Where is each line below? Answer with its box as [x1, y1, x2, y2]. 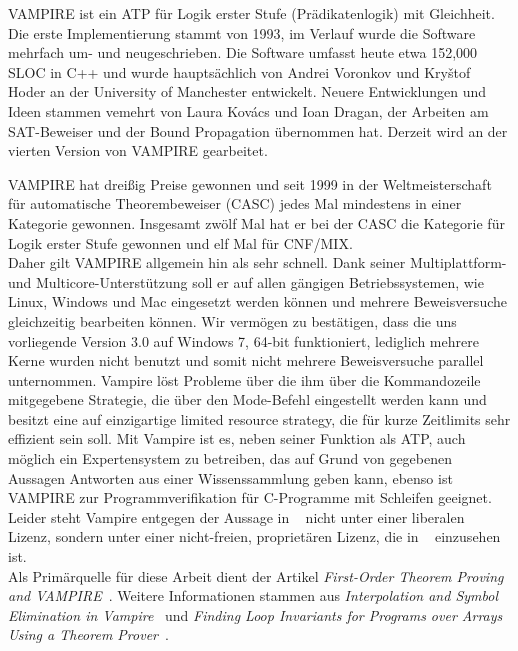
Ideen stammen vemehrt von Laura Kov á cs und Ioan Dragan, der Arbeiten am [8, 100, 489, 121]
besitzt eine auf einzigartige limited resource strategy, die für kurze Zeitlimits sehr [8, 408, 511, 429]
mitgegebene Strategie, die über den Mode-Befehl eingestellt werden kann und [8, 389, 487, 410]
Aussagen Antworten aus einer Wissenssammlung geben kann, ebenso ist [8, 467, 453, 488]
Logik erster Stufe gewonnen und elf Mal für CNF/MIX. [8, 232, 353, 253]
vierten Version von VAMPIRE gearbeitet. [8, 140, 268, 161]
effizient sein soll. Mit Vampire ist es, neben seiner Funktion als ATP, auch [8, 428, 466, 449]
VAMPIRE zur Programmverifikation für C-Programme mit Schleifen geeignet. [8, 487, 492, 508]
